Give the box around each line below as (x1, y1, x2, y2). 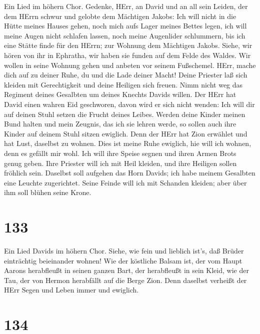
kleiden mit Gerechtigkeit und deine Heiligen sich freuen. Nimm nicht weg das (4, 79, 243, 89)
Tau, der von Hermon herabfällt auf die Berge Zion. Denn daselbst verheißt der (4, 274, 247, 285)
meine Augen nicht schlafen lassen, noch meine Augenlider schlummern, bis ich (4, 30, 245, 40)
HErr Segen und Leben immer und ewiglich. (4, 284, 139, 295)
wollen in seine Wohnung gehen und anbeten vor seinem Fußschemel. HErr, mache (4, 59, 256, 70)
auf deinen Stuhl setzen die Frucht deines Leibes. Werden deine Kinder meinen (4, 108, 245, 119)
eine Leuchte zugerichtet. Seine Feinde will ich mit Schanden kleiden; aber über (4, 177, 247, 187)
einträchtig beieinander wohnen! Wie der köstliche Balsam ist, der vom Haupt (4, 255, 242, 265)
